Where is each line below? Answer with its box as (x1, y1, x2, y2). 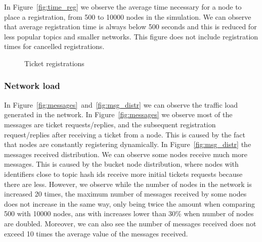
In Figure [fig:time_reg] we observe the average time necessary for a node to (4, 2, 242, 12)
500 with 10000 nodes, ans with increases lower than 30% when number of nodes (4, 208, 254, 219)
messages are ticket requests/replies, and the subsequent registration (4, 119, 216, 129)
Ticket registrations (24, 58, 84, 68)
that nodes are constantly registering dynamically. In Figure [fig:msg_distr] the (4, 139, 251, 150)
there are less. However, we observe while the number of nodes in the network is (4, 178, 252, 189)
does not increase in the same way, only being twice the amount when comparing (4, 198, 255, 209)
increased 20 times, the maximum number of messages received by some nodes (4, 188, 247, 199)
